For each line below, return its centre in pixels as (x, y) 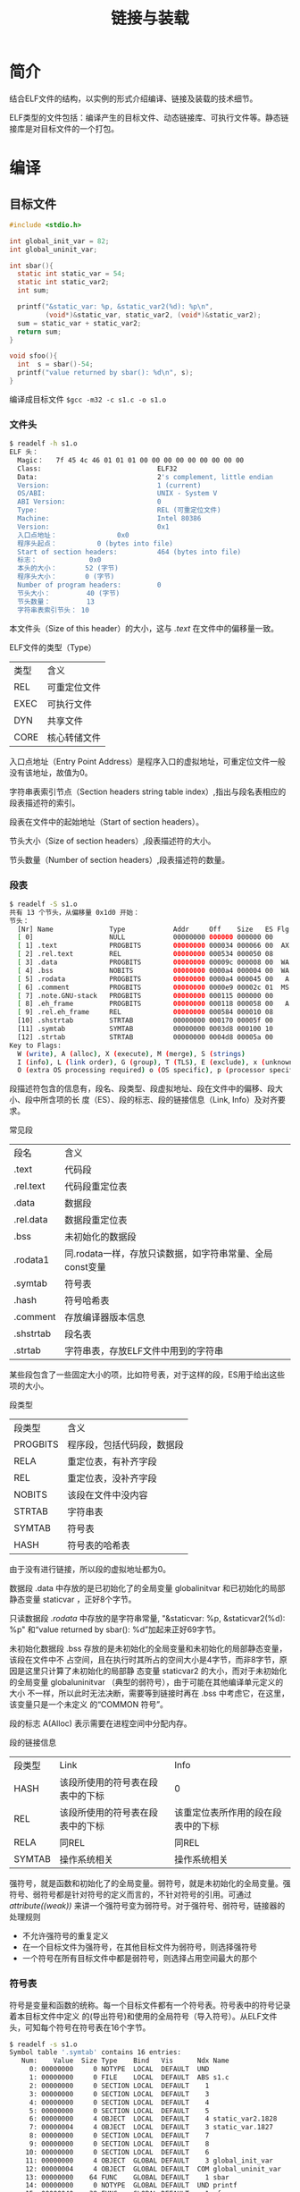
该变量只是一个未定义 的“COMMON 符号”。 (88, 1705)
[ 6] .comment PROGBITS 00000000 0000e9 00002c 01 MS (154, 987)
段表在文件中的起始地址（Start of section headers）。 (106, 821)
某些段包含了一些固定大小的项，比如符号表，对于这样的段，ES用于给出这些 (147, 1375)
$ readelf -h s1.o (43, 444)
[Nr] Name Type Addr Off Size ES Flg (154, 929)
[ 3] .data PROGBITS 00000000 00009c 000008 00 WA (154, 962)
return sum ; (40, 332)
